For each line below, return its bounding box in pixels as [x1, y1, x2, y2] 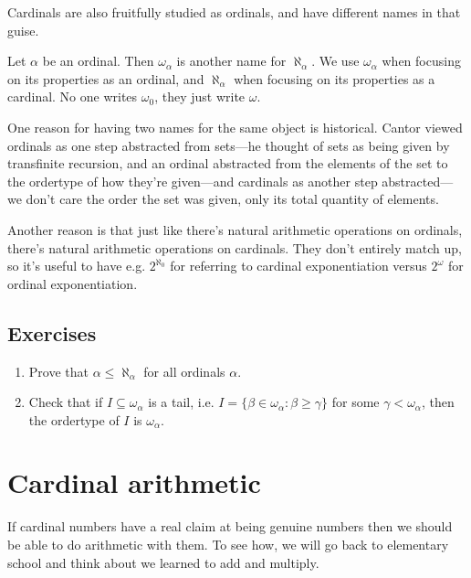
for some [331, 392, 380, 412]
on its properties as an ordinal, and [7, 69, 204, 88]
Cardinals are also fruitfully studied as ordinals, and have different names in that [7, 3, 461, 21]
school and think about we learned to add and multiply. [7, 552, 319, 572]
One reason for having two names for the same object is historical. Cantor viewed [7, 117, 463, 136]
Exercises [7, 318, 97, 347]
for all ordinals [143, 361, 225, 380]
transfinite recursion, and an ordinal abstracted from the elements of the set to [7, 154, 448, 173]
